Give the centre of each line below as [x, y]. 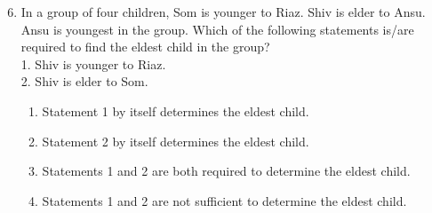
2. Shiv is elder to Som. [84, 81]
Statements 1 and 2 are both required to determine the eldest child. [226, 171]
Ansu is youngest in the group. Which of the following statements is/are [217, 29]
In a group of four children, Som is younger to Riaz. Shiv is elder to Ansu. [223, 12]
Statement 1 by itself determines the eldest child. [176, 110]
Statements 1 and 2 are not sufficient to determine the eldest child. [224, 200]
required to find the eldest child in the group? [145, 47]
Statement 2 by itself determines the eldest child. [176, 141]
